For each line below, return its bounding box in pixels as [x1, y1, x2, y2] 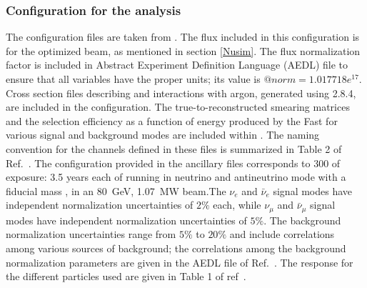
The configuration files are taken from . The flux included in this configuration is [6, 29, 360, 44]
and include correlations [229, 227, 335, 242]
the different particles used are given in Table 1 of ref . [6, 269, 246, 284]
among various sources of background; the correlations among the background [6, 240, 346, 255]
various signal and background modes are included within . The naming [6, 127, 320, 142]
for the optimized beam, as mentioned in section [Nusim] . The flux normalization [6, 43, 361, 58]
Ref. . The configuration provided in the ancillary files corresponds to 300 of [6, 155, 341, 170]
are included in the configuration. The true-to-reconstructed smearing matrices [6, 99, 350, 114]
